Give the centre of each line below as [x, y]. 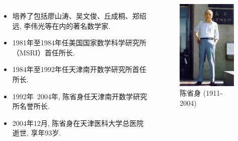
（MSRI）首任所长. [44, 52]
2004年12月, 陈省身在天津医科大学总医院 [78, 123]
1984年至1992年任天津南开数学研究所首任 [79, 69]
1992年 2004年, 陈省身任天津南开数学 [73, 96]
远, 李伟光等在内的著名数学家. [61, 25]
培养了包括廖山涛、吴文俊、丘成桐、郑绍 [79, 16]
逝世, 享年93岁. [37, 133]
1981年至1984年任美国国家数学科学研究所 [79, 43]
